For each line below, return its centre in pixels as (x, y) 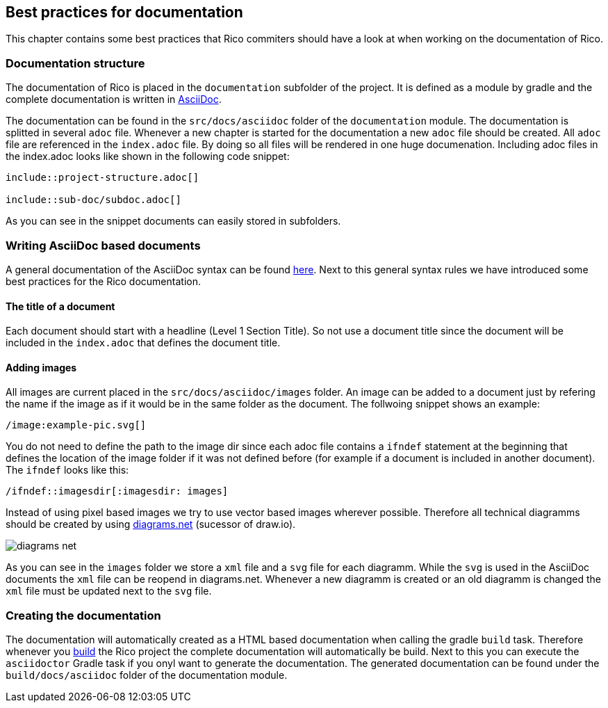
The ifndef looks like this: (67, 470)
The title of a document (60, 306)
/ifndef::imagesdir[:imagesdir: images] (117, 491)
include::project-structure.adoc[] (102, 178)
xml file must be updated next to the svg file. (109, 591)
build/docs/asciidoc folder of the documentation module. (147, 675)
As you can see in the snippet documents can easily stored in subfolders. (173, 221)
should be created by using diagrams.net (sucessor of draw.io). (151, 524)
